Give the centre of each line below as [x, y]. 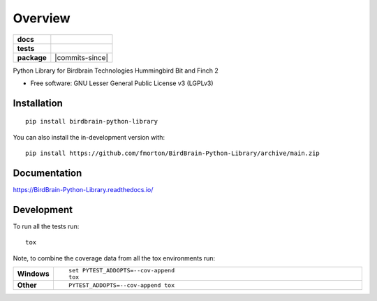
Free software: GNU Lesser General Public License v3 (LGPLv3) [122, 83]
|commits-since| [81, 57]
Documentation [47, 173]
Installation [38, 103]
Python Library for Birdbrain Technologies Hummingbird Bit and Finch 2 [116, 71]
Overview [42, 18]
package [32, 57]
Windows [33, 274]
